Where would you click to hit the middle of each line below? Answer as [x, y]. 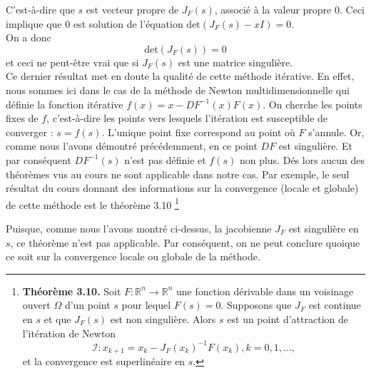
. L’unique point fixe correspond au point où [198, 132]
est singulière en [324, 228]
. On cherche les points [312, 104]
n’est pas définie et [165, 159]
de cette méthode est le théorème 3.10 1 [92, 203]
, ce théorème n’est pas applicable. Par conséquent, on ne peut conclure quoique [185, 242]
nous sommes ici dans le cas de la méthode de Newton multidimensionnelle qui [178, 90]
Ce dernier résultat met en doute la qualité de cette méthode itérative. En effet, [180, 76]
